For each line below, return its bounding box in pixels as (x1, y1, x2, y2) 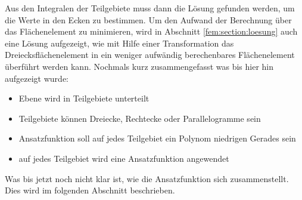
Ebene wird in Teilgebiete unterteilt (18, 92, 150, 104)
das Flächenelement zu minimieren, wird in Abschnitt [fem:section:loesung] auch (5, 25, 298, 38)
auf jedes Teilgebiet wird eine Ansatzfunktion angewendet (18, 152, 229, 164)
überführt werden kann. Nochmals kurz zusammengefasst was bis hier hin (5, 60, 273, 72)
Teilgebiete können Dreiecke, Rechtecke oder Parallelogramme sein (18, 112, 261, 124)
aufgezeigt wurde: (5, 72, 69, 84)
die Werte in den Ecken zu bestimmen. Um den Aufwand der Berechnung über (5, 13, 292, 26)
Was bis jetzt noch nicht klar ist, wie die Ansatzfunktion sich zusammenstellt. (5, 172, 289, 184)
